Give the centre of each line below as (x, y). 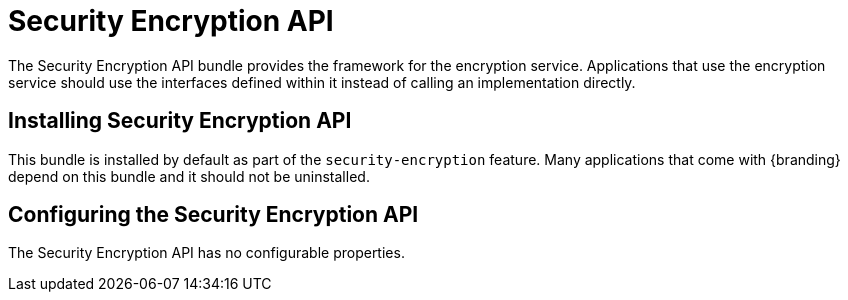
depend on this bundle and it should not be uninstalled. (189, 176)
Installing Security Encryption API (180, 121)
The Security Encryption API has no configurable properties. (206, 253)
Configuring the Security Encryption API (213, 215)
